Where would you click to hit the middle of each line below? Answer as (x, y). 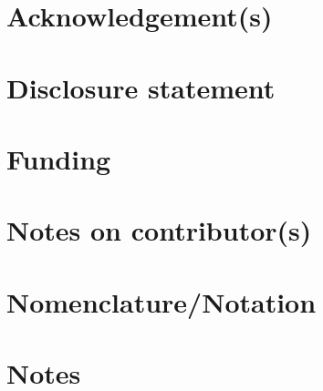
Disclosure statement (141, 87)
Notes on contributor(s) (159, 230)
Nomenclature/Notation (161, 301)
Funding (59, 158)
